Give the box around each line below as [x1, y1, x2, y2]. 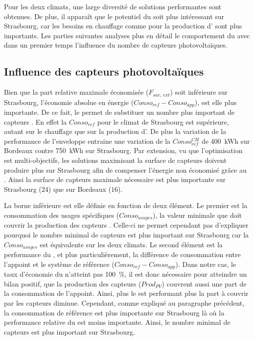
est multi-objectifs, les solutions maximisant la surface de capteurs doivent [4, 155, 227, 165]
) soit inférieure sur [170, 87, 228, 97]
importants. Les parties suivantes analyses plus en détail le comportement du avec [4, 30, 250, 40]
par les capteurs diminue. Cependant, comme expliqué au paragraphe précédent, [4, 297, 245, 308]
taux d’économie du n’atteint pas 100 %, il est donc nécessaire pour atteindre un [4, 269, 247, 279]
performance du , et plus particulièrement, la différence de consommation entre [4, 249, 241, 260]
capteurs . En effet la [4, 116, 67, 127]
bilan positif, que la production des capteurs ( [4, 278, 141, 288]
